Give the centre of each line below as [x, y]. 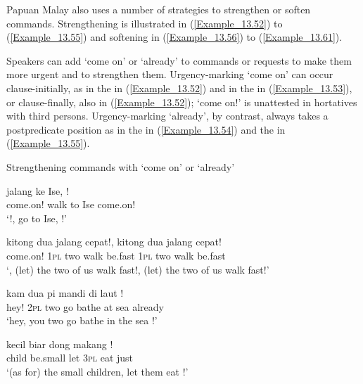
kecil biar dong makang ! [60, 344]
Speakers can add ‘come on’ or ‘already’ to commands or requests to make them [179, 60]
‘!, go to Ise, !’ [37, 218]
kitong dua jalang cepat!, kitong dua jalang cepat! [114, 242]
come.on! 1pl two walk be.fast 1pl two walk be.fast [116, 255]
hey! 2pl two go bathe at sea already [85, 306]
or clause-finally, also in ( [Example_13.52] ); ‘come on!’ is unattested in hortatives [182, 102]
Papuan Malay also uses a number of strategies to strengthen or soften [159, 9]
